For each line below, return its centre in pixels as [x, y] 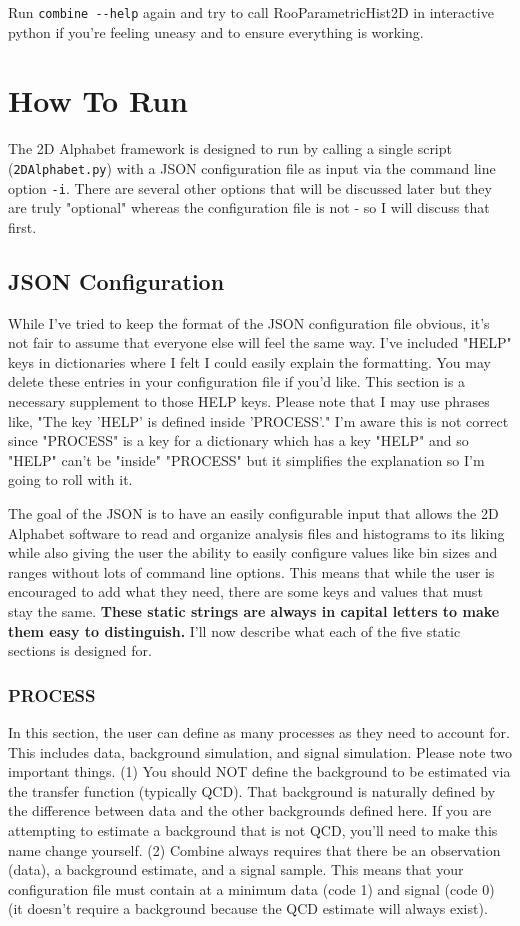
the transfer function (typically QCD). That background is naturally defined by [252, 790]
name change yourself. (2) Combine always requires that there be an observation [254, 849]
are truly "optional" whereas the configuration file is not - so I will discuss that [249, 207]
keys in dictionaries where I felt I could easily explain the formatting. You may [249, 361]
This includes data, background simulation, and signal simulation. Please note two [260, 751]
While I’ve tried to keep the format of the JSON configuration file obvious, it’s [249, 322]
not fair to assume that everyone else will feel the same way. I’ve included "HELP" [260, 342]
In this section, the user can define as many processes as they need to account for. [259, 731]
